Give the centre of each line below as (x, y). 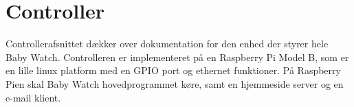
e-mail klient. (33, 97)
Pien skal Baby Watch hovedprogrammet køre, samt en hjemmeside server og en (175, 83)
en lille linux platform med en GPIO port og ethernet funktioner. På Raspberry (173, 70)
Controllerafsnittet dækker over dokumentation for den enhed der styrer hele (167, 44)
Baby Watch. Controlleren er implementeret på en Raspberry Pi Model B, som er (177, 57)
